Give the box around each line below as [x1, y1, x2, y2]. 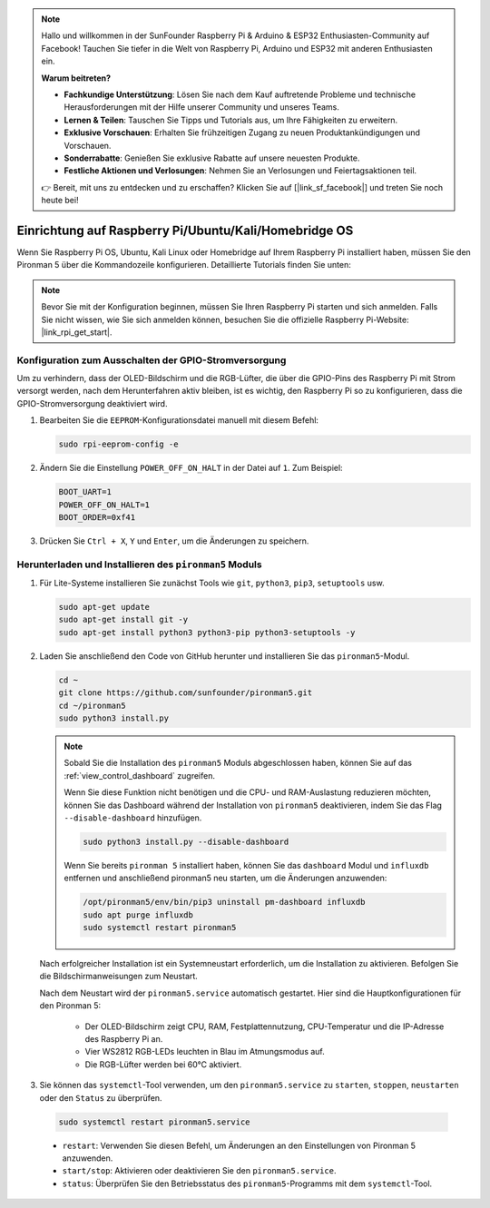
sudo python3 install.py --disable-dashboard [83, 836, 289, 847]
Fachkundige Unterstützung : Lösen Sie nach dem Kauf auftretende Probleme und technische [64, 89, 416, 100]
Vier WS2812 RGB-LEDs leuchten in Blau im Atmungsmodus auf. [84, 1046, 326, 1057]
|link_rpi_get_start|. [41, 327, 113, 338]
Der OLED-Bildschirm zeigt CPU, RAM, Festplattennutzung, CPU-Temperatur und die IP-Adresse [84, 1021, 445, 1032]
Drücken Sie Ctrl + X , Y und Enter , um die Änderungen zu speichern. [39, 535, 309, 546]
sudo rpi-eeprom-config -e [58, 439, 179, 449]
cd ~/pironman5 [58, 700, 126, 711]
